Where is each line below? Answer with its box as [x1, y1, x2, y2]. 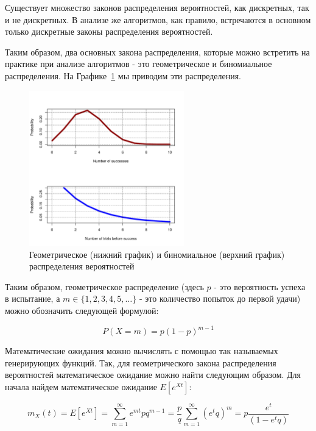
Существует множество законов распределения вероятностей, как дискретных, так [5, 1, 309, 13]
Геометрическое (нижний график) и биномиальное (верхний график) [29, 248, 285, 260]
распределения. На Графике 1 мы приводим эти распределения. [5, 69, 242, 82]
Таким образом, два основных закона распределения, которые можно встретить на [5, 45, 310, 58]
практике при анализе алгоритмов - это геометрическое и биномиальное [5, 57, 272, 70]
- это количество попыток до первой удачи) [139, 292, 301, 305]
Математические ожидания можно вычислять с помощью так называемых [5, 344, 278, 357]
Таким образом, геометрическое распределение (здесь [5, 280, 204, 293]
